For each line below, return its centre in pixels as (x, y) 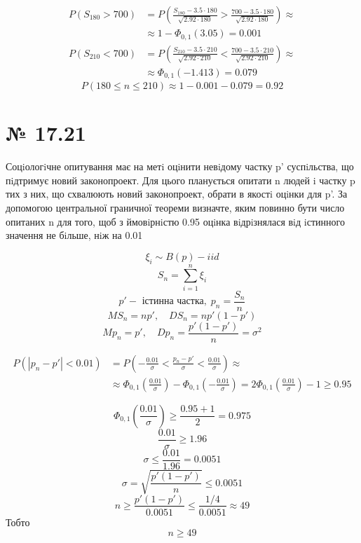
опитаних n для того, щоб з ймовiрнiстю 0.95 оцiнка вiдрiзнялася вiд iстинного (175, 221)
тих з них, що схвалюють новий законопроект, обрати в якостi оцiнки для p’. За (177, 194)
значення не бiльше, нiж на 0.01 (74, 235)
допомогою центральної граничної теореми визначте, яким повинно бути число (175, 207)
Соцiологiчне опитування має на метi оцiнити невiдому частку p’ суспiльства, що (180, 166)
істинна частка (173, 302)
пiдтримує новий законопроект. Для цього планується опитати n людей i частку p (180, 180)
